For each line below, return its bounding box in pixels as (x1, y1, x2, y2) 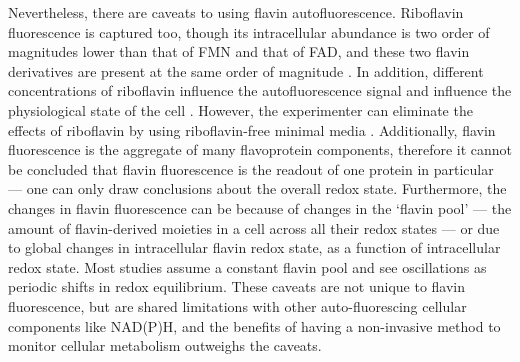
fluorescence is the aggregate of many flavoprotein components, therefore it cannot (8, 139, 513, 160)
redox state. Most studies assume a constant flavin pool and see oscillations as (8, 256, 487, 277)
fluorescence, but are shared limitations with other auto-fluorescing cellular (8, 295, 467, 316)
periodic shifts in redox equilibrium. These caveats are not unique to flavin (8, 276, 466, 297)
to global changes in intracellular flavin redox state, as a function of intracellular (8, 237, 501, 258)
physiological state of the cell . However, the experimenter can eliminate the (8, 99, 473, 120)
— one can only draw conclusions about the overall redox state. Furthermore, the (8, 178, 507, 199)
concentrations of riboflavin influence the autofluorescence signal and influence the (8, 80, 512, 101)
